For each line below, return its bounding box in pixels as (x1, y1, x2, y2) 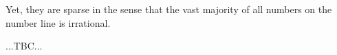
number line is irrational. (6, 15, 111, 30)
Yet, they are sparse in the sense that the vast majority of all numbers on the (6, 2, 332, 16)
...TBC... (6, 38, 43, 53)
